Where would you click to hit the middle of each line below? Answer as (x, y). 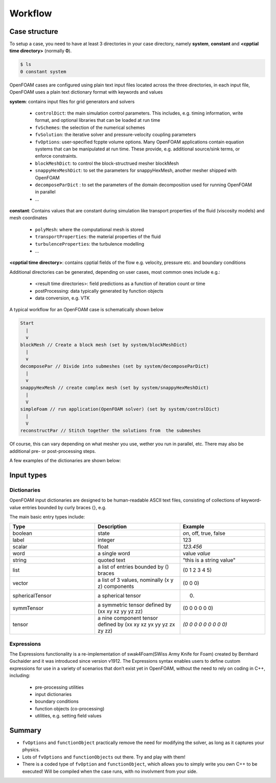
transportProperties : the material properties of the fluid (98, 237)
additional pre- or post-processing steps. (53, 451)
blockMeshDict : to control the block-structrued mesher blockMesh (107, 163)
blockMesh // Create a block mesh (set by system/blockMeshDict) (104, 345)
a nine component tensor (128, 618)
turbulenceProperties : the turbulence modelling (90, 244)
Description (112, 527)
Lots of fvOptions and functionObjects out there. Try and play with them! (104, 757)
